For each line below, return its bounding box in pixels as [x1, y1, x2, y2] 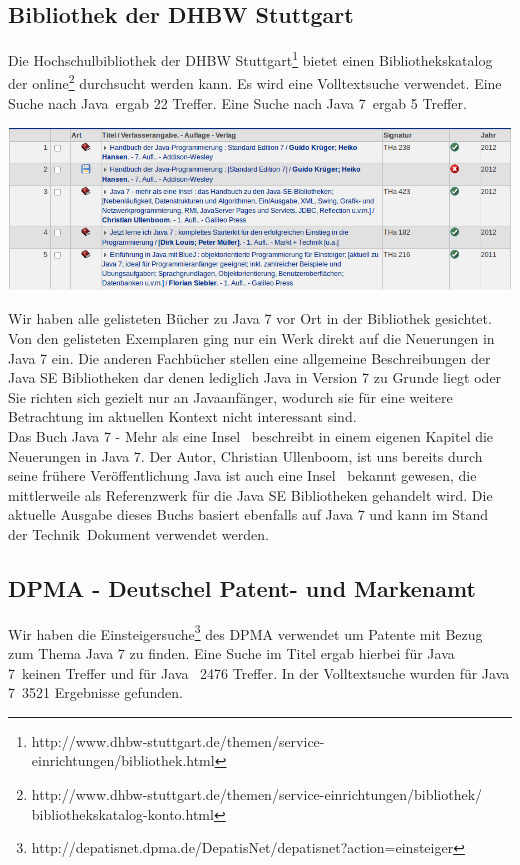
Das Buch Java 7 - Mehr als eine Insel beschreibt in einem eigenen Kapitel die [8, 426, 494, 446]
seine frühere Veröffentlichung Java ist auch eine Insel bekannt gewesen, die [8, 465, 477, 486]
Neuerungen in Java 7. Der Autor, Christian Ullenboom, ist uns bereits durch [8, 445, 483, 466]
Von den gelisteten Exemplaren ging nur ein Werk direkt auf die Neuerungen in [8, 328, 495, 349]
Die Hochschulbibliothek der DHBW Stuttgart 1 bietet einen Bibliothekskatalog [8, 47, 493, 70]
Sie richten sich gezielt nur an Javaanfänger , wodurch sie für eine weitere [8, 386, 453, 407]
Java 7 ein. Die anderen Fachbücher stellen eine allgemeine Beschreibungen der [8, 347, 491, 368]
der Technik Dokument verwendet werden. [8, 523, 269, 544]
